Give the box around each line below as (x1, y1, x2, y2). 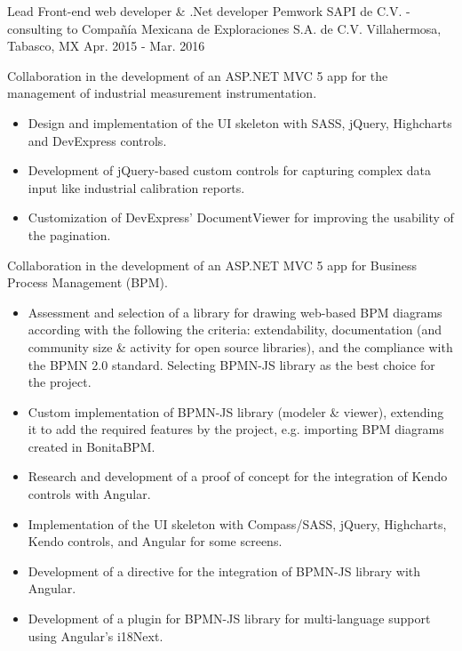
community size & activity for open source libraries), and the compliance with (28, 337, 453, 356)
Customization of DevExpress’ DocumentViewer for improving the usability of (28, 208, 454, 227)
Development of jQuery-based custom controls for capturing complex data (28, 161, 432, 180)
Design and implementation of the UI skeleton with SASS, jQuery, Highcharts (28, 113, 452, 132)
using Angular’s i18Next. (28, 626, 163, 645)
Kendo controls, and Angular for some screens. (28, 532, 283, 551)
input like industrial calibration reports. (28, 178, 245, 197)
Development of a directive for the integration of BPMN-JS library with (28, 561, 421, 580)
